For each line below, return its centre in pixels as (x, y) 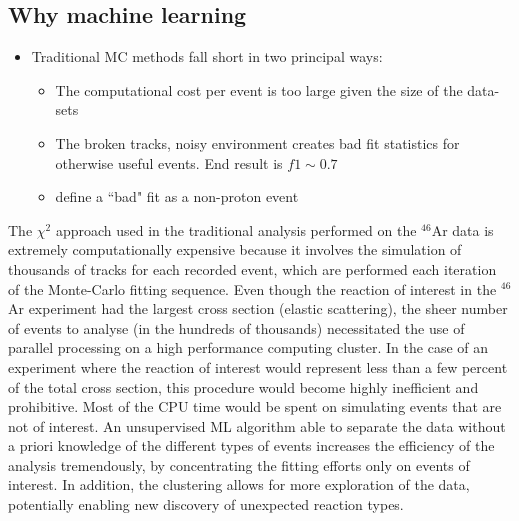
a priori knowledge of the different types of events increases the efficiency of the (251, 445)
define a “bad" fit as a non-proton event (177, 196)
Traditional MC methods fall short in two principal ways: (207, 56)
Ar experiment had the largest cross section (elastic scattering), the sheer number (258, 308)
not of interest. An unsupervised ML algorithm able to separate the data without (257, 425)
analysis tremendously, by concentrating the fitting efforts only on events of (239, 464)
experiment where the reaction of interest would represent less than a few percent (258, 366)
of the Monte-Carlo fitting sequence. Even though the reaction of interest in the (252, 288)
